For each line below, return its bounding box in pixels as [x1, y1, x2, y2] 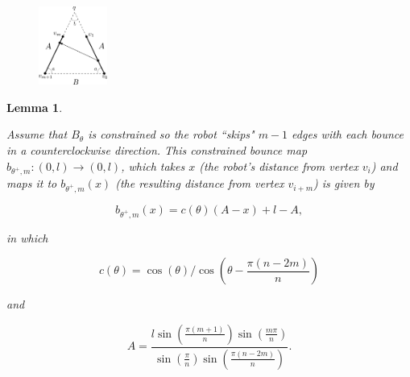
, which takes [121, 157, 185, 174]
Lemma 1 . [6, 98, 63, 115]
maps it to [6, 175, 57, 192]
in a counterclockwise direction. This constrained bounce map [6, 141, 308, 158]
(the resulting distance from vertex [115, 175, 284, 192]
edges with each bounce [292, 126, 404, 143]
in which [6, 229, 48, 246]
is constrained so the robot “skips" [88, 126, 255, 143]
